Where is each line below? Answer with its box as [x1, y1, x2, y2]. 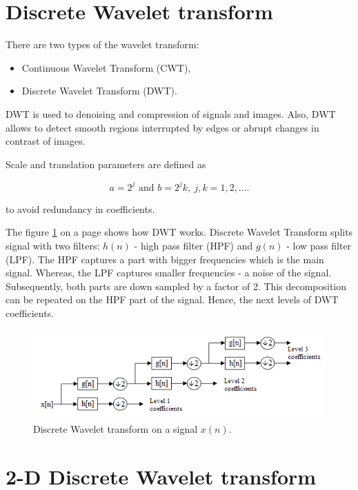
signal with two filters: [6, 238, 100, 252]
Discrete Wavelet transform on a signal [33, 421, 198, 436]
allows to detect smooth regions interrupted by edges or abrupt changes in [6, 120, 319, 134]
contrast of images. [6, 134, 86, 148]
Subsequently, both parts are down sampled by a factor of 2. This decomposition [6, 278, 347, 293]
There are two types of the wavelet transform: [6, 37, 199, 52]
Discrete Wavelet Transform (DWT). [21, 83, 177, 98]
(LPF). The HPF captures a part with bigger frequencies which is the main [6, 252, 324, 266]
